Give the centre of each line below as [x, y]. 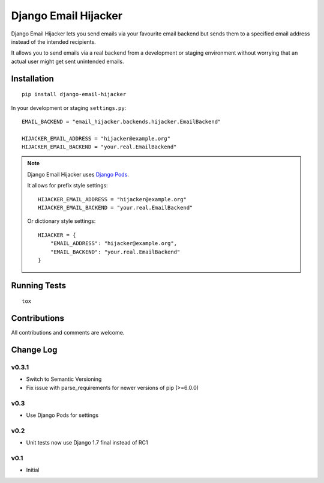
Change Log [34, 350]
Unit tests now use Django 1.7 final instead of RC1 [87, 443]
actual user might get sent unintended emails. [67, 61]
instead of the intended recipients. [53, 41]
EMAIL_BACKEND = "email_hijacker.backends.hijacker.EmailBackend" [121, 121]
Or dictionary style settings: [61, 221]
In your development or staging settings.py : [69, 108]
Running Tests [38, 285]
